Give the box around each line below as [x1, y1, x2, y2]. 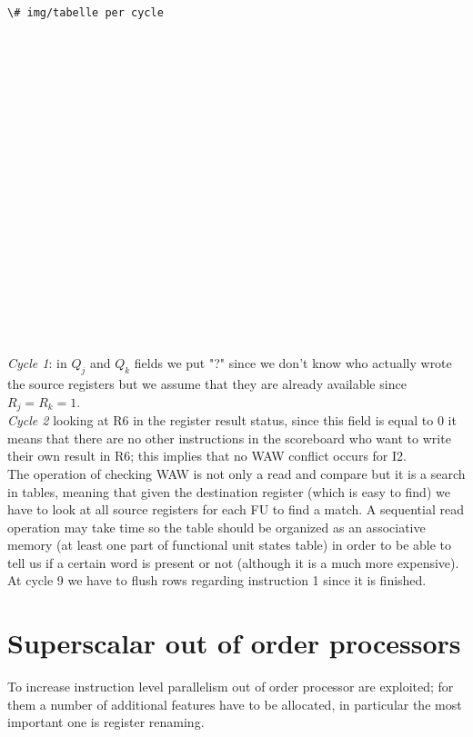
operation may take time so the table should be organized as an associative [7, 517, 426, 536]
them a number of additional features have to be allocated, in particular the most [7, 694, 462, 713]
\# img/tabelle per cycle [7, 6, 164, 19]
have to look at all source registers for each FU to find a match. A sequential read [7, 500, 464, 519]
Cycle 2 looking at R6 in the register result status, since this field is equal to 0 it [7, 411, 457, 430]
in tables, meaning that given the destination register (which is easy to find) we [7, 482, 450, 501]
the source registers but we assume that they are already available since [7, 374, 407, 393]
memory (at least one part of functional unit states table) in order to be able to [7, 535, 452, 554]
